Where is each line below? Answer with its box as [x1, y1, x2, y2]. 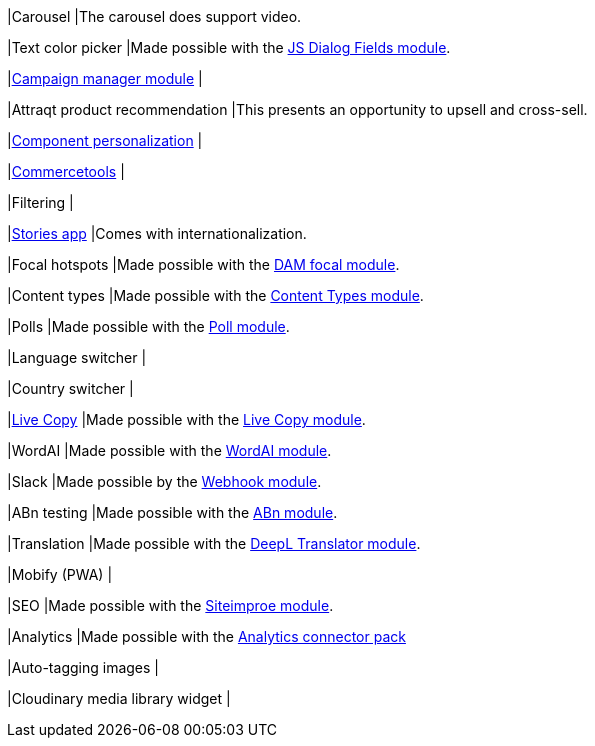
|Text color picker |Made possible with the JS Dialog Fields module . [7, 39, 451, 56]
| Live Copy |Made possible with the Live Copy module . [7, 411, 366, 428]
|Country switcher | [7, 380, 134, 397]
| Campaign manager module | [7, 70, 203, 87]
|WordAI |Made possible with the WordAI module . [7, 442, 332, 459]
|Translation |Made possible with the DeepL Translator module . [7, 535, 421, 552]
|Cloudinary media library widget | [7, 690, 231, 707]
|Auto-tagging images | [7, 659, 159, 676]
